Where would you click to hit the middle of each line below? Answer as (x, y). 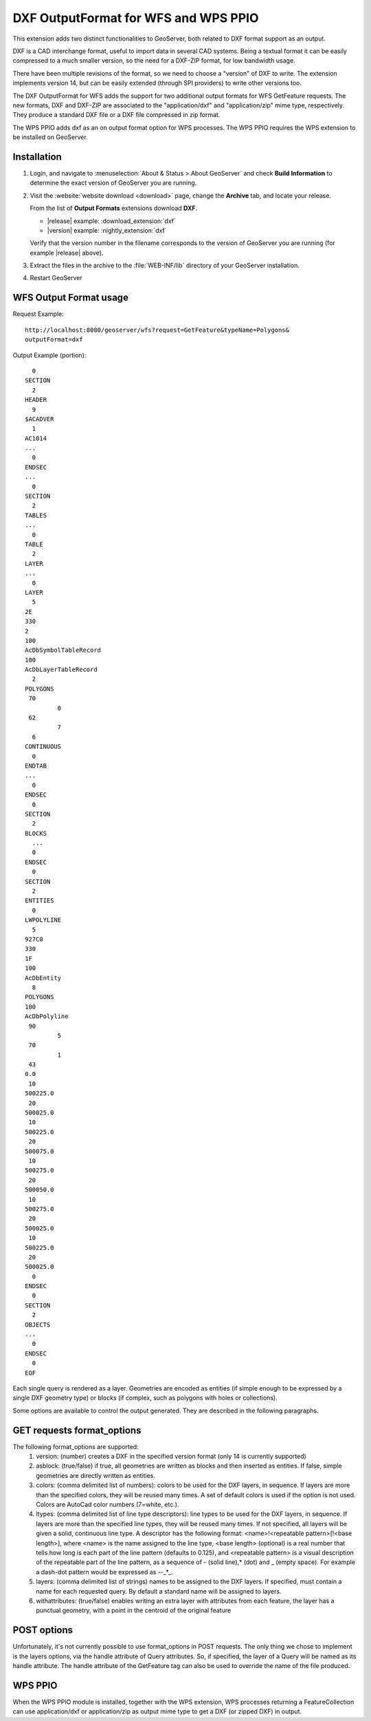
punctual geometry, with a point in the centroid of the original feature (134, 1610)
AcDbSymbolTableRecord (63, 650)
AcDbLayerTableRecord (61, 670)
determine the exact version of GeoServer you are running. (113, 183)
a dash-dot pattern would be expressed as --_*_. (104, 1572)
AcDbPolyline (47, 1016)
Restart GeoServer (56, 278)
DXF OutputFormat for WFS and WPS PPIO (136, 18)
